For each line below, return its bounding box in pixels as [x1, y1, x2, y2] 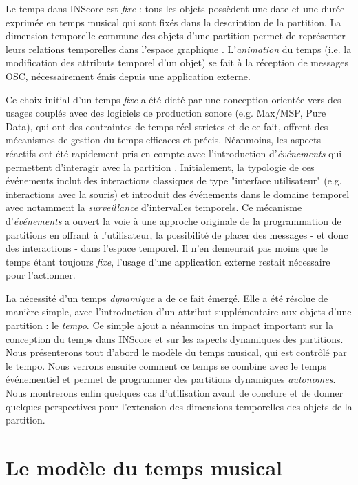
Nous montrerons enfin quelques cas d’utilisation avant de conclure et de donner [6, 386, 344, 400]
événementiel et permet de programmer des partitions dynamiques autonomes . [6, 372, 336, 386]
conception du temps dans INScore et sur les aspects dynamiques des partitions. [6, 331, 344, 346]
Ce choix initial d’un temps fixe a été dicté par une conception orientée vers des [6, 92, 341, 106]
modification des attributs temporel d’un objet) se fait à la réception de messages [6, 55, 348, 70]
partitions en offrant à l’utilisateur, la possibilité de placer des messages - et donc [6, 227, 348, 241]
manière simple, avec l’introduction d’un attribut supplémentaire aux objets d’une [6, 304, 352, 319]
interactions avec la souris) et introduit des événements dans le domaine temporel [6, 186, 350, 201]
